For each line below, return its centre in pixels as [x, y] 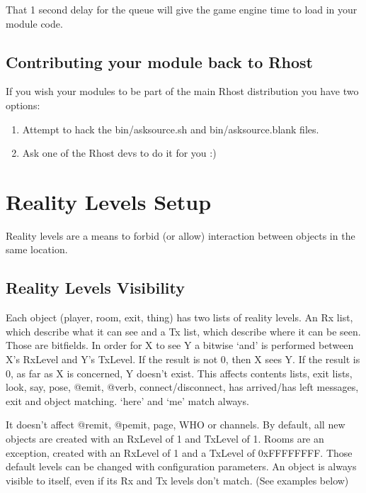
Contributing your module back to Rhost [159, 61]
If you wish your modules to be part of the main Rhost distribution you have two [182, 91]
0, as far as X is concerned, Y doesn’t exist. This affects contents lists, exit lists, [179, 373]
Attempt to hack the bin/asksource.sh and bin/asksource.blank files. [171, 129]
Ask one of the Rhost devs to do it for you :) [119, 153]
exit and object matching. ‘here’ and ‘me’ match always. [127, 400]
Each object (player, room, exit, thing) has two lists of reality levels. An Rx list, [179, 317]
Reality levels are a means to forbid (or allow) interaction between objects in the [181, 235]
